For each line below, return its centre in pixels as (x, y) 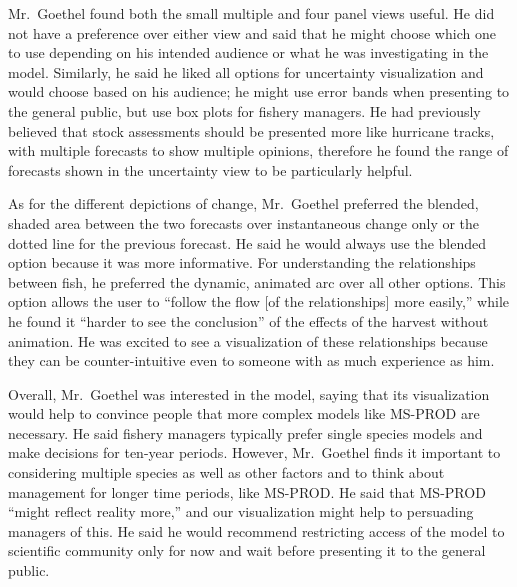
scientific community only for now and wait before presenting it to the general (247, 550)
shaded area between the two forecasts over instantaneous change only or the (244, 222)
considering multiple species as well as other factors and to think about (226, 472)
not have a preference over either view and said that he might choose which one (252, 32)
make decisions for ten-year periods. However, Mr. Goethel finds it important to (254, 452)
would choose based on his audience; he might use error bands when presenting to (259, 91)
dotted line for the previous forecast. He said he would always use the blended (247, 242)
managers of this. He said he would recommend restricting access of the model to (256, 530)
